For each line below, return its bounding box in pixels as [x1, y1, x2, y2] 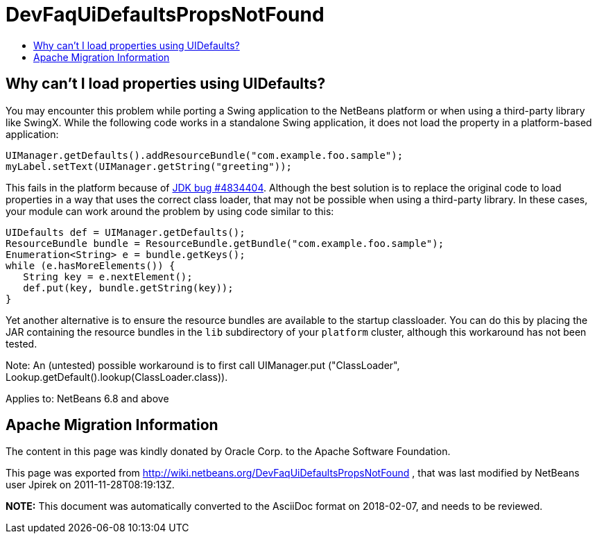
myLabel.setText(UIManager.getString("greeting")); [6, 160, 293, 172]
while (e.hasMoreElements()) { [6, 259, 175, 271]
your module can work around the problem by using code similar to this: [6, 205, 334, 217]
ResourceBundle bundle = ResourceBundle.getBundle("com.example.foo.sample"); [6, 237, 444, 249]
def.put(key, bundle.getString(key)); [23, 282, 234, 293]
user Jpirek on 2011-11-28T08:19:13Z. [6, 479, 175, 491]
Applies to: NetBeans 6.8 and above [6, 392, 169, 404]
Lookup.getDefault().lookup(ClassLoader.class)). [6, 370, 228, 383]
